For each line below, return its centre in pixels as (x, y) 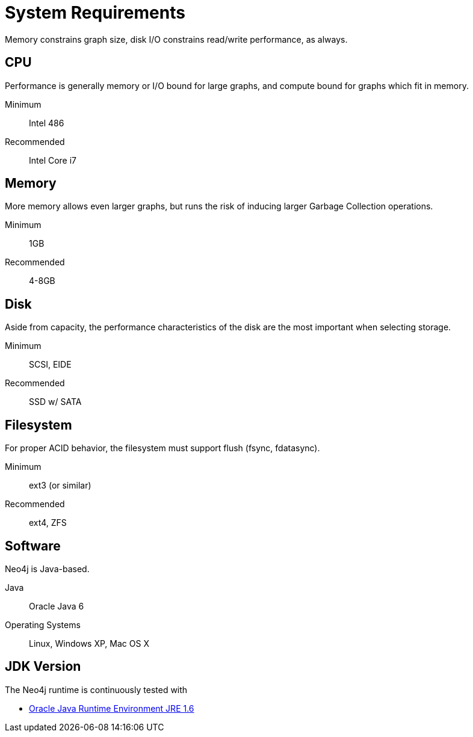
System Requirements (95, 13)
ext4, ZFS (48, 523)
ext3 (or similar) (60, 486)
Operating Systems (43, 624)
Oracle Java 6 (57, 606)
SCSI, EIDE (50, 365)
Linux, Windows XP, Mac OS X (89, 643)
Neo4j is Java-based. (47, 569)
